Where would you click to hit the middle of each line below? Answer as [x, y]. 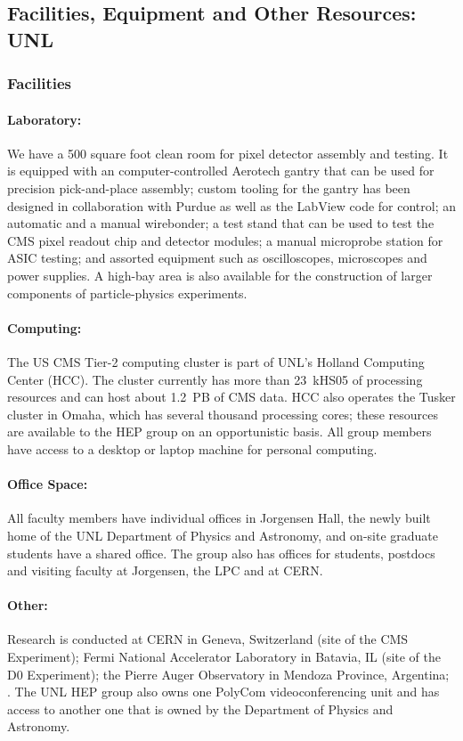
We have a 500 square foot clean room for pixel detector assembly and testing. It [228, 153]
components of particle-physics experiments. [127, 293]
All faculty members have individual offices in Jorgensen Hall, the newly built [219, 518]
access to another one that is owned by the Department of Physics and [200, 708]
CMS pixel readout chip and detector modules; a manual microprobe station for [225, 240]
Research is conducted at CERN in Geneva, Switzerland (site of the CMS [208, 639]
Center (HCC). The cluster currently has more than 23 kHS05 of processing [215, 379]
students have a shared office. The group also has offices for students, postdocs [221, 553]
